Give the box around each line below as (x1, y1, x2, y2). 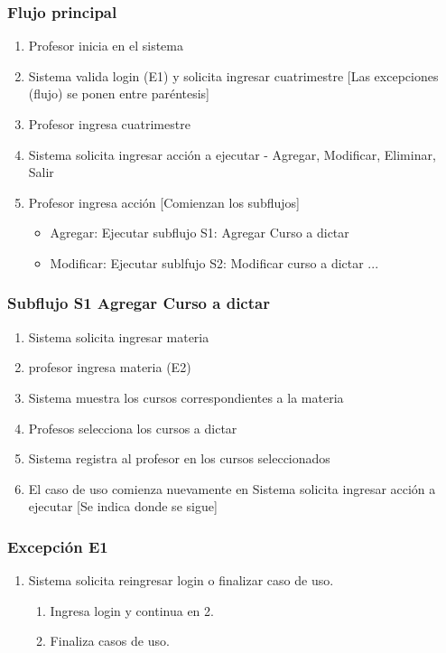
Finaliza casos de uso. (50, 631, 170, 650)
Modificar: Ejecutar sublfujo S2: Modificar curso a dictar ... (50, 253, 379, 272)
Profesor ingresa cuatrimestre (28, 115, 190, 133)
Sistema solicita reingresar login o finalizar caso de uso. (28, 571, 334, 590)
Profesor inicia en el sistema (28, 36, 184, 55)
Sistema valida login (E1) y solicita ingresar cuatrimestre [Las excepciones (28, 66, 439, 85)
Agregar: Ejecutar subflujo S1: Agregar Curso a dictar (50, 223, 349, 242)
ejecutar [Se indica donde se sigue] (28, 497, 218, 516)
